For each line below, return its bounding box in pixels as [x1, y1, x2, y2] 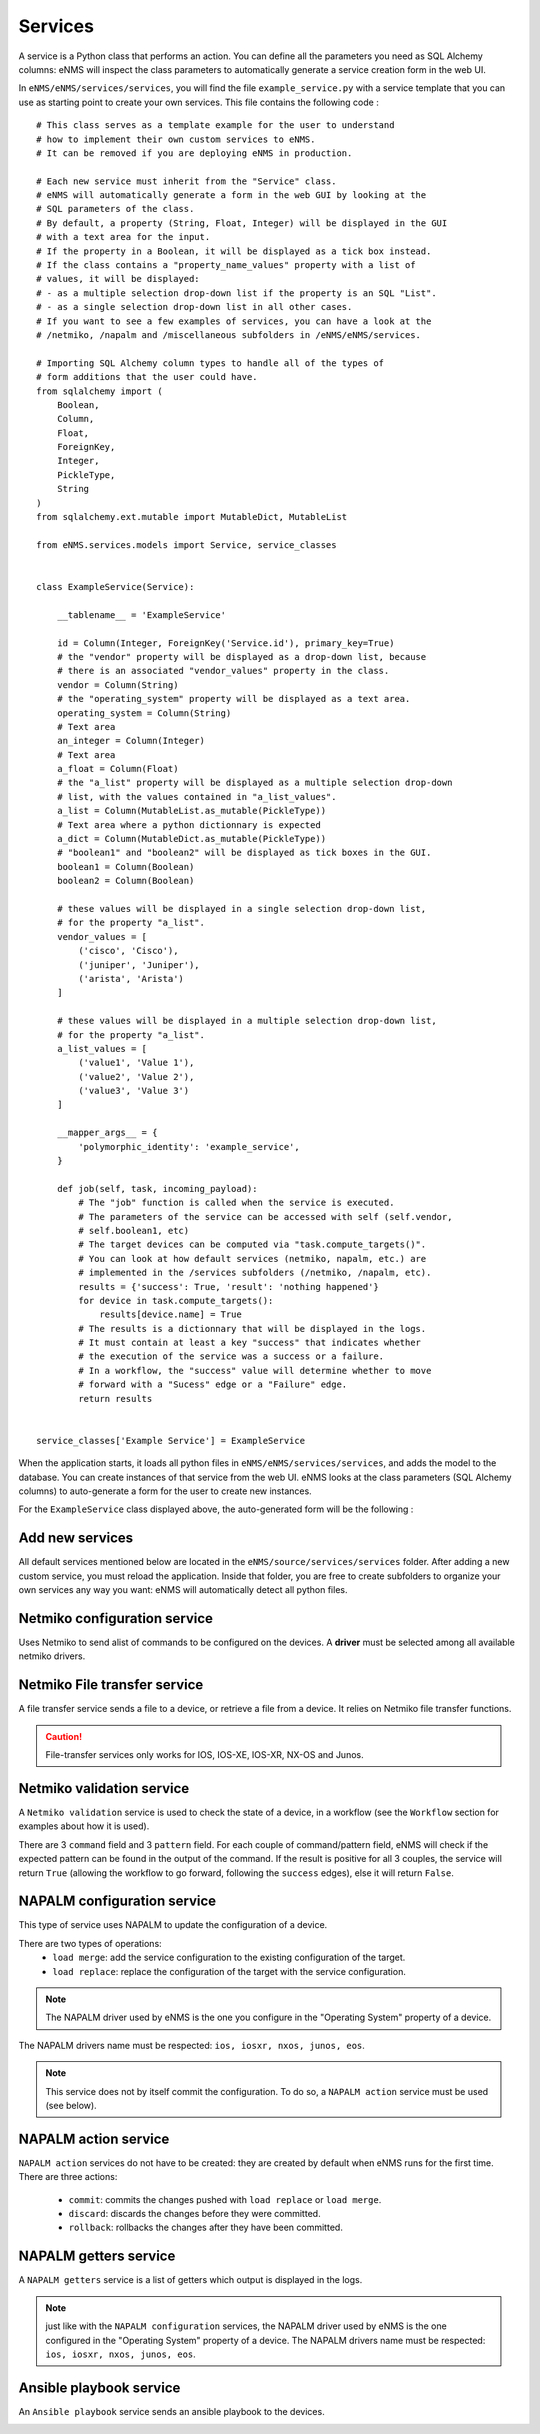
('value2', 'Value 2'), [78, 1071, 195, 1082]
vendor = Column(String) [56, 679, 179, 690]
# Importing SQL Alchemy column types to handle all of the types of [36, 357, 385, 369]
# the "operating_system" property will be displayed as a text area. [56, 693, 411, 705]
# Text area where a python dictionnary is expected [56, 819, 322, 830]
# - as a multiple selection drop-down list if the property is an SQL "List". [36, 287, 437, 299]
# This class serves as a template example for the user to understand [36, 120, 395, 131]
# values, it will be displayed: [36, 273, 200, 285]
